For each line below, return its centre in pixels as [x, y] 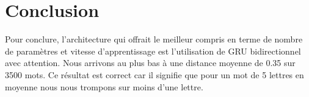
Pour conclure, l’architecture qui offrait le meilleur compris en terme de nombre [154, 39]
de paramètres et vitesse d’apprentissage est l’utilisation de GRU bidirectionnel [153, 51]
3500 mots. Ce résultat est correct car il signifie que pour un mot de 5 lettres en [154, 74]
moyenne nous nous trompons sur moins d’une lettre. [104, 86]
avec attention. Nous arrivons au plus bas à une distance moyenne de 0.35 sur [150, 63]
